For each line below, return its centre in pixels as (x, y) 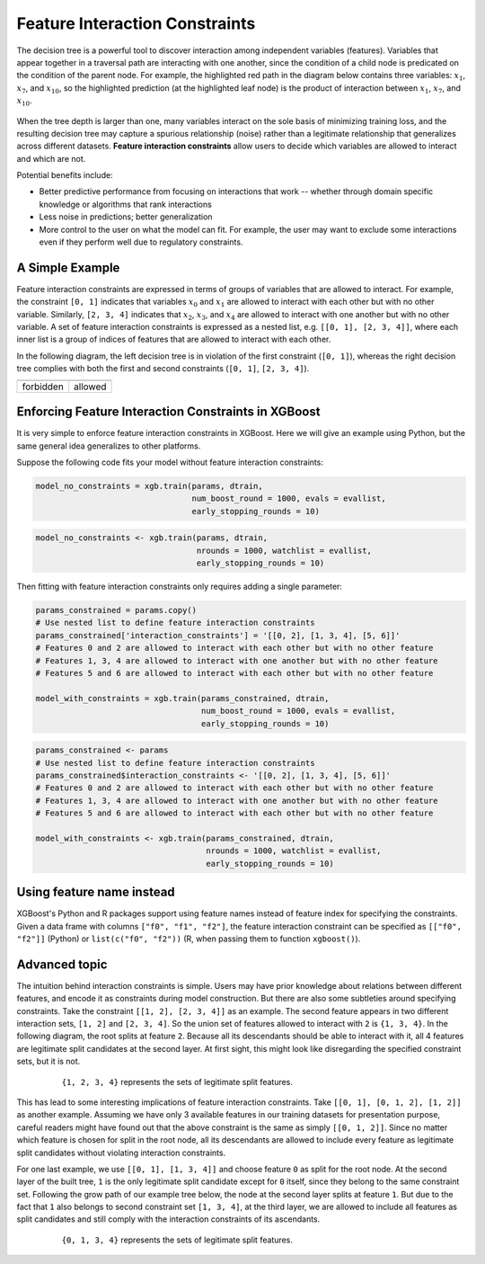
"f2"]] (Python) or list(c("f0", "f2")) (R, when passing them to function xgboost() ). (189, 939)
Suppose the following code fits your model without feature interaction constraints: (170, 462)
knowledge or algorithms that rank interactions (126, 204)
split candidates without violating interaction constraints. (121, 1153)
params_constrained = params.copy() (116, 610)
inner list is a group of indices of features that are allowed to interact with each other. (174, 339)
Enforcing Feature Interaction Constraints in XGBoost (168, 412)
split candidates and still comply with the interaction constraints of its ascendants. (168, 1219)
